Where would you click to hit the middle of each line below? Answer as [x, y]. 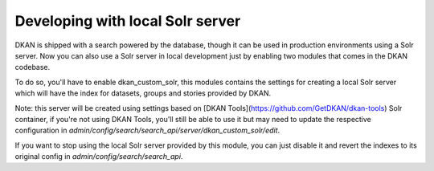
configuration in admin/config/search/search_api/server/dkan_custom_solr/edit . [147, 130]
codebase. [33, 67]
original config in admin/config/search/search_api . [99, 157]
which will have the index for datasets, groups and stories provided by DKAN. [143, 93]
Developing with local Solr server [128, 21]
